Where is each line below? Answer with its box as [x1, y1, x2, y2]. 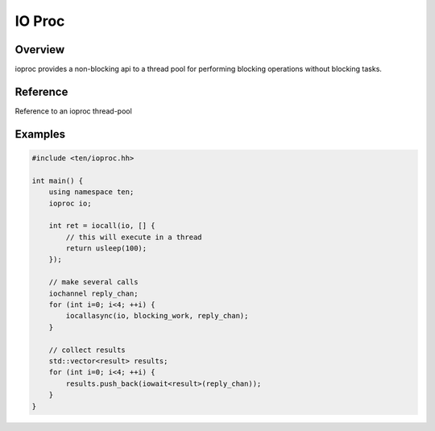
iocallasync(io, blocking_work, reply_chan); [65, 311, 249, 321]
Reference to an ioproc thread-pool [14, 106, 132, 116]
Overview [14, 43, 65, 56]
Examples [14, 127, 66, 141]
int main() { [31, 176, 84, 185]
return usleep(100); [65, 244, 147, 253]
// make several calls [48, 278, 139, 287]
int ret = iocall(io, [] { [48, 222, 156, 230]
